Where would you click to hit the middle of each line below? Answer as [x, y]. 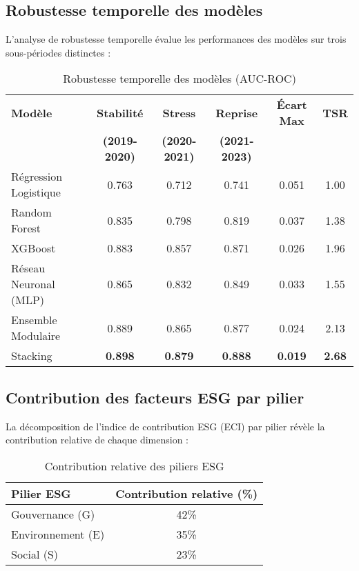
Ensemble [34, 320]
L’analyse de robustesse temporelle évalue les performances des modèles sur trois [176, 39]
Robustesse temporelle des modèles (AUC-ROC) [179, 79]
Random [31, 212]
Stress [179, 112]
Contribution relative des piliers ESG [134, 465]
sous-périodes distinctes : [58, 52]
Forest [26, 228]
